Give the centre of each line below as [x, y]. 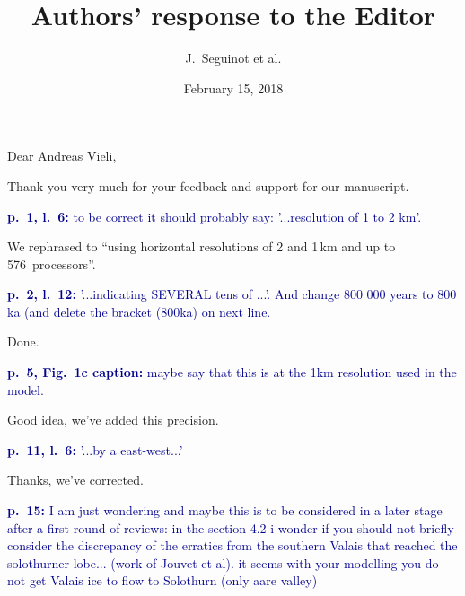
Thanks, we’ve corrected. [75, 480]
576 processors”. [52, 263]
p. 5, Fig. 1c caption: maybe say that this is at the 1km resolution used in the [232, 372]
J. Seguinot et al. [233, 58]
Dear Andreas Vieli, [62, 156]
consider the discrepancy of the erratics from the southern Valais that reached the [232, 545]
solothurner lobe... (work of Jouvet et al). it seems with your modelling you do [223, 562]
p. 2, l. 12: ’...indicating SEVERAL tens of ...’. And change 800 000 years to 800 [232, 294]
